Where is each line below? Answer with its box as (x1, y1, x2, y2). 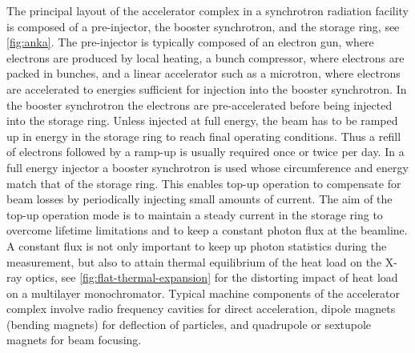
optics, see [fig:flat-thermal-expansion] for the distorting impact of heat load (26, 269, 398, 286)
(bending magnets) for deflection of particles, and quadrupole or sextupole (6, 315, 372, 332)
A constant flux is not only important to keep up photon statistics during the (6, 237, 387, 254)
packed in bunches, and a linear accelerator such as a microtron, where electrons (6, 65, 401, 82)
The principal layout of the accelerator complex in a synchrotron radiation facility (6, 2, 409, 18)
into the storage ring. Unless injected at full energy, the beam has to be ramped (6, 112, 398, 129)
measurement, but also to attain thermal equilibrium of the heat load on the (6, 253, 382, 270)
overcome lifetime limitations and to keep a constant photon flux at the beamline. (6, 222, 408, 239)
